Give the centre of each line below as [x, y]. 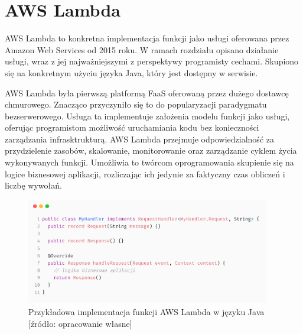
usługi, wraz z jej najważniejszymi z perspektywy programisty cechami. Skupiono [152, 61]
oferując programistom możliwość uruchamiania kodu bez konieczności [132, 127]
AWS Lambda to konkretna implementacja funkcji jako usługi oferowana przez [147, 38]
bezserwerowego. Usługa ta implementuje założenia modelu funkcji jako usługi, [147, 116]
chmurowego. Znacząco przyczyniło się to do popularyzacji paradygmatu [136, 104]
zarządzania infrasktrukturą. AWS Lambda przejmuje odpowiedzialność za [139, 139]
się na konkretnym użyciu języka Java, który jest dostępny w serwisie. [131, 72]
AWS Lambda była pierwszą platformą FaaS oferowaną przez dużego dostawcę [147, 93]
